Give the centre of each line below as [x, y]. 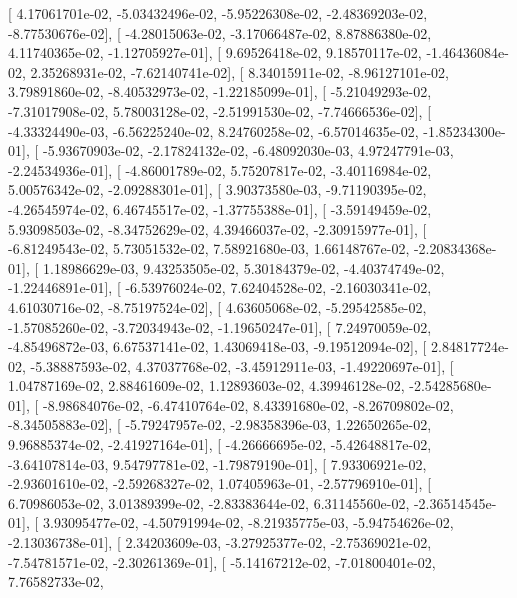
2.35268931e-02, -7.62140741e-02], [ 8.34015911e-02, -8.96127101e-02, [239, 71]
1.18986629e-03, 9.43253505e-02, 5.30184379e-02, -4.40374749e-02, [243, 267]
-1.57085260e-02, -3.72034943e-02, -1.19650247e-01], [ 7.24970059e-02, [220, 326]
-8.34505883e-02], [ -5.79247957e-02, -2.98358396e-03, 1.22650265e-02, [220, 424]
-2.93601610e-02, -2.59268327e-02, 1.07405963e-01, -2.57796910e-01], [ [220, 483]
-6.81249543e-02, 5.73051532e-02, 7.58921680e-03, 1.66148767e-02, [209, 248]
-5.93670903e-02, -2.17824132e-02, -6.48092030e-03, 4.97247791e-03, [248, 150]
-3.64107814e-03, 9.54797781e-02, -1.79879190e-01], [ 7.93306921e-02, [217, 463]
